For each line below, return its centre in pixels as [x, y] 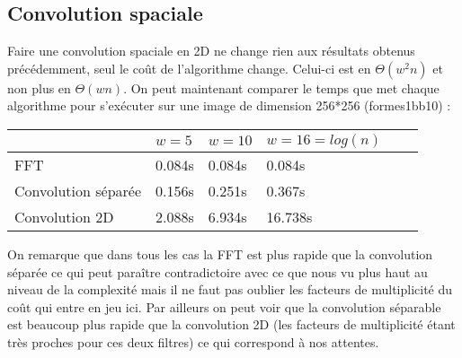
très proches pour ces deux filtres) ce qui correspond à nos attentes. [193, 341]
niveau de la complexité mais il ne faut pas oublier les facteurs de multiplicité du [230, 289]
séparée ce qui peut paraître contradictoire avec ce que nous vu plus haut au [218, 271]
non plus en [39, 87]
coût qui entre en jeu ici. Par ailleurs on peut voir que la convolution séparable [224, 306]
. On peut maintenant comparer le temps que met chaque [281, 87]
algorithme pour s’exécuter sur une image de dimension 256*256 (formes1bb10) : [229, 105]
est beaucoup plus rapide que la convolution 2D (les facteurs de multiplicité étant [231, 324]
